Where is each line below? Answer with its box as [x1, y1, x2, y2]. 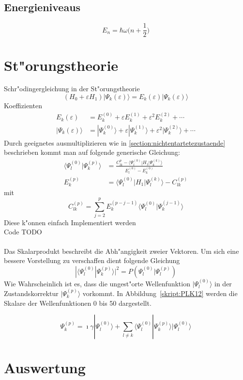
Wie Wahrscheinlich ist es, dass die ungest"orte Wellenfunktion [4, 278, 190, 288]
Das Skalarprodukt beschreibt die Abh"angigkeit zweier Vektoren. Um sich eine [4, 246, 239, 256]
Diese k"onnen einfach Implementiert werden [4, 217, 136, 227]
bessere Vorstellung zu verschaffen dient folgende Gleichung [4, 255, 180, 265]
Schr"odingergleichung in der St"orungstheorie [4, 83, 140, 94]
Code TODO [4, 227, 42, 237]
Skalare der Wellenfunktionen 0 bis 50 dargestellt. [4, 297, 152, 308]
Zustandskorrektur [4, 288, 59, 298]
